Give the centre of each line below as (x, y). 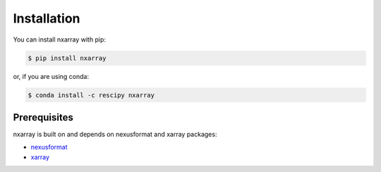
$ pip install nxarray (67, 58)
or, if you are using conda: (51, 76)
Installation (47, 18)
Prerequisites (43, 117)
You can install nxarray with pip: (59, 39)
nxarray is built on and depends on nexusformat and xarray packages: (115, 134)
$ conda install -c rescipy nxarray (91, 95)
